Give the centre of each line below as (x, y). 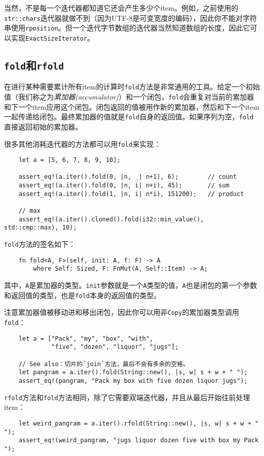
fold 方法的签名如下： (40, 244)
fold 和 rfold (34, 65)
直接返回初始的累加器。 (43, 126)
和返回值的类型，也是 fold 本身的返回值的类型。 (82, 295)
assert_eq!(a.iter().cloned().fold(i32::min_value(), (111, 219)
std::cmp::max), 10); (41, 228)
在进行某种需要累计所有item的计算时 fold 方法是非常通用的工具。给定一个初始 (132, 87)
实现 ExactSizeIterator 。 (53, 37)
